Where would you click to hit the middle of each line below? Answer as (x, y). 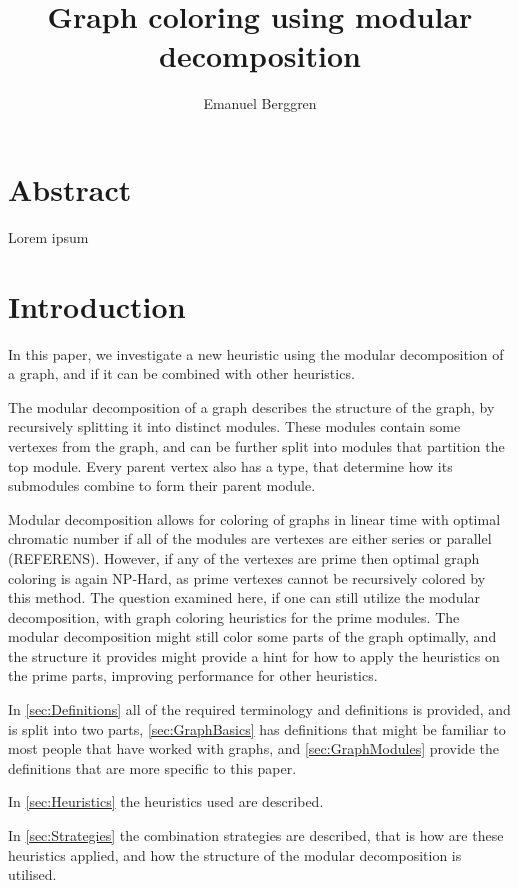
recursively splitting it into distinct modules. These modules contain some (234, 426)
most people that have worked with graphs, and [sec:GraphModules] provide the (253, 748)
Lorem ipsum (48, 236)
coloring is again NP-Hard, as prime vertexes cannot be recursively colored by (247, 577)
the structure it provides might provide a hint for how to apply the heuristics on (254, 655)
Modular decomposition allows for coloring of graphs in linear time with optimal (254, 518)
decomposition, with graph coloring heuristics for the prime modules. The (234, 616)
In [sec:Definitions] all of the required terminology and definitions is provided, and (259, 709)
